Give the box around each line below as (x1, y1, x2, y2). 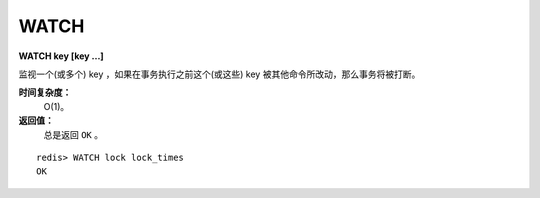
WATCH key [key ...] (18, 50, 104, 62)
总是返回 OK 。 (43, 128, 104, 140)
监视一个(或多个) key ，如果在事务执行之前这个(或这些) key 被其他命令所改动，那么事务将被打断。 (18, 68, 421, 80)
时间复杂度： (18, 86, 72, 99)
